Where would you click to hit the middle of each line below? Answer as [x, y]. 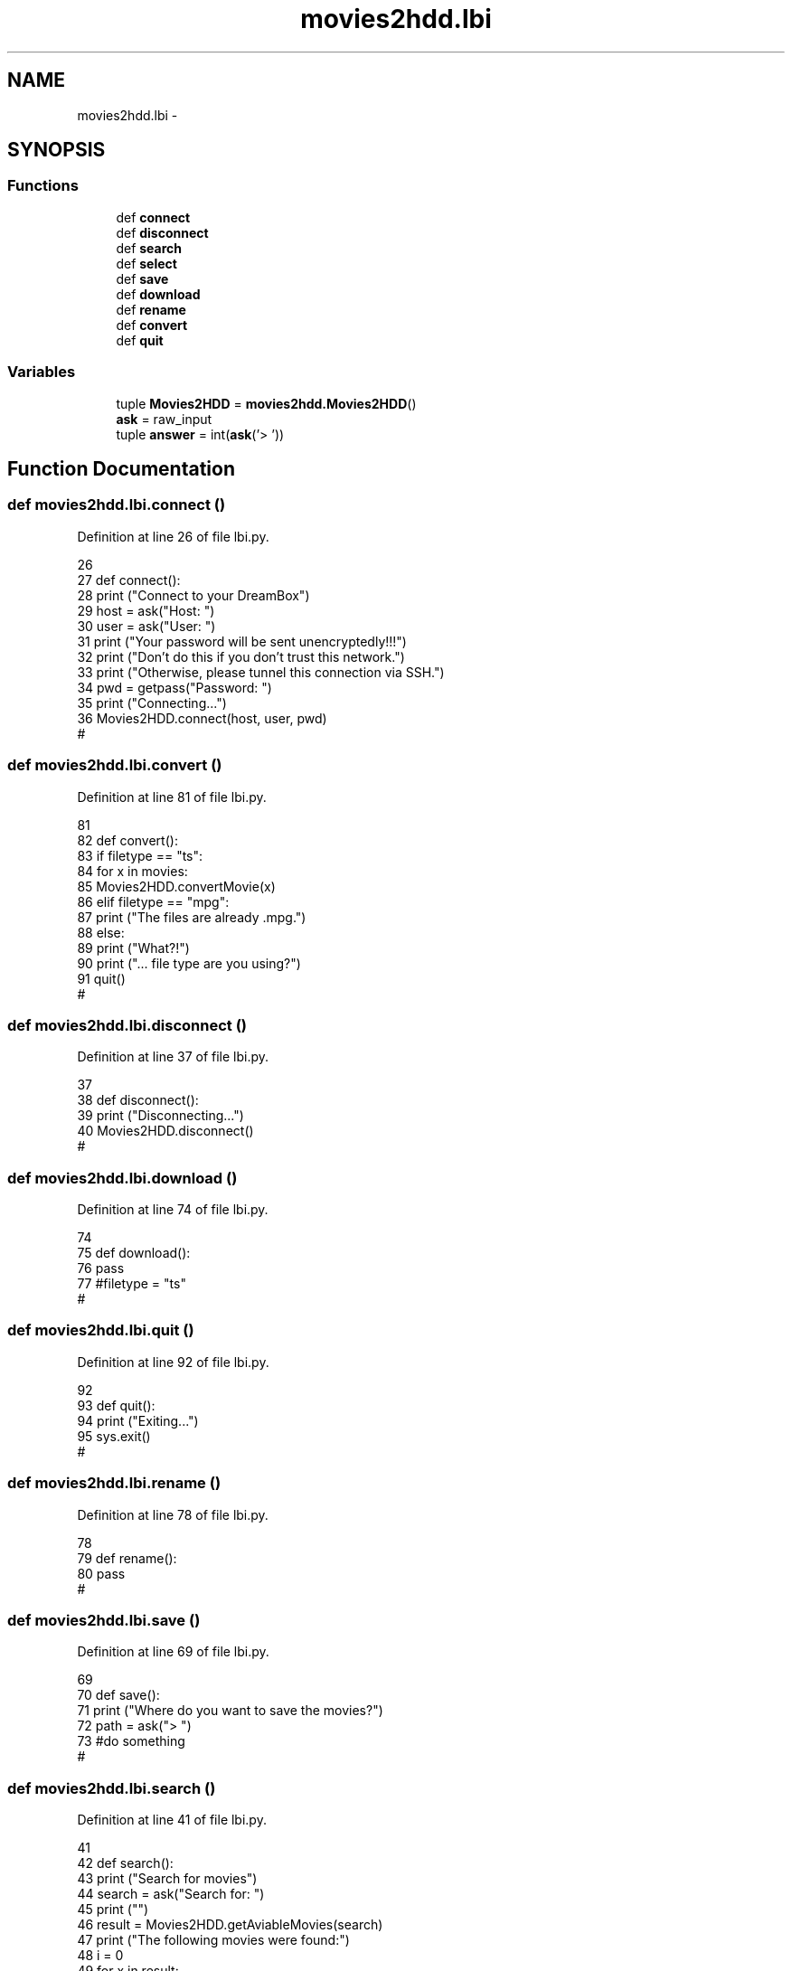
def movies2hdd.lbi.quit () [101, 1330]
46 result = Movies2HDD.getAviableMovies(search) [230, 1925]
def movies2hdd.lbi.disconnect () [127, 1025]
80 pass [101, 1573]
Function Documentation [121, 468]
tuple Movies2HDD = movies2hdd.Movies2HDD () [266, 403]
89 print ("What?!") [133, 948]
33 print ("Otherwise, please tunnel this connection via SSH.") [261, 672]
